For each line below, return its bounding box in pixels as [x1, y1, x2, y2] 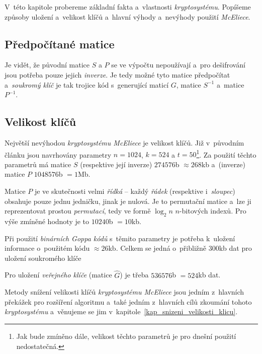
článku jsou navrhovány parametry [5, 149, 112, 160]
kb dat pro [219, 243, 252, 253]
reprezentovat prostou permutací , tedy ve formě [5, 205, 151, 216]
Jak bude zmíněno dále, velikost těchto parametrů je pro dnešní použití [16, 330, 236, 341]
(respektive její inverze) [80, 159, 152, 169]
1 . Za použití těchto [196, 148, 256, 160]
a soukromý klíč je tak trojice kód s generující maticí [5, 79, 169, 90]
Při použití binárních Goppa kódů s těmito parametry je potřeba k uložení [5, 233, 235, 243]
